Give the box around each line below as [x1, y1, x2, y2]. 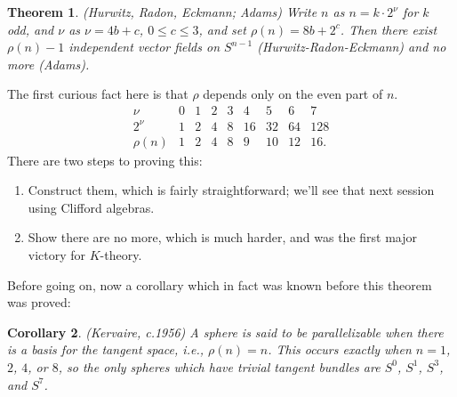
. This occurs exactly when [268, 340, 412, 359]
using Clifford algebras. [28, 198, 155, 216]
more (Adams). [7, 54, 90, 73]
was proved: [7, 293, 71, 312]
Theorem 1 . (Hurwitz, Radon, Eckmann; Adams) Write [7, 3, 317, 20]
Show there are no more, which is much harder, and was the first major [28, 228, 418, 247]
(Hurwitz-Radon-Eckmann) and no [257, 37, 446, 56]
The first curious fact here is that [7, 85, 188, 103]
